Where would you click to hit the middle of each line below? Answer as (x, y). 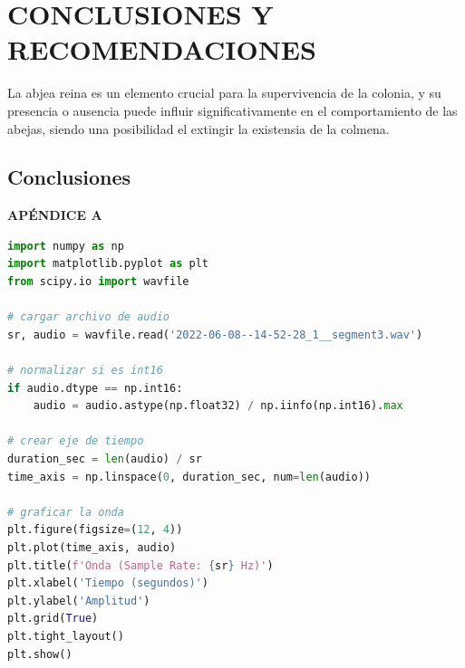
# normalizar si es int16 (85, 371)
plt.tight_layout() (66, 636)
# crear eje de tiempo (76, 441)
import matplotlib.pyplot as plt (108, 264)
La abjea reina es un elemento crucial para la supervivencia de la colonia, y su (224, 93)
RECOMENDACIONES (162, 49)
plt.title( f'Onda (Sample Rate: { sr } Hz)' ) (140, 565)
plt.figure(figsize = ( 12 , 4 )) (95, 530)
